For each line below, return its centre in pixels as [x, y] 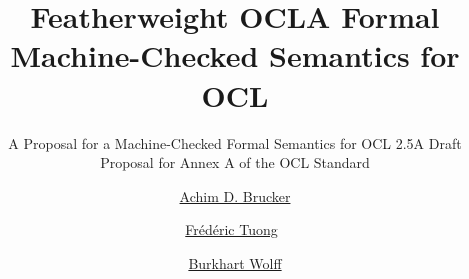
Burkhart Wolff [235, 262]
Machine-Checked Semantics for [235, 55]
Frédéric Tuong [231, 229]
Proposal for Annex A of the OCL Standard [235, 162]
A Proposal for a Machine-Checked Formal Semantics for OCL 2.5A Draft [235, 142]
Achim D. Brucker [235, 195]
